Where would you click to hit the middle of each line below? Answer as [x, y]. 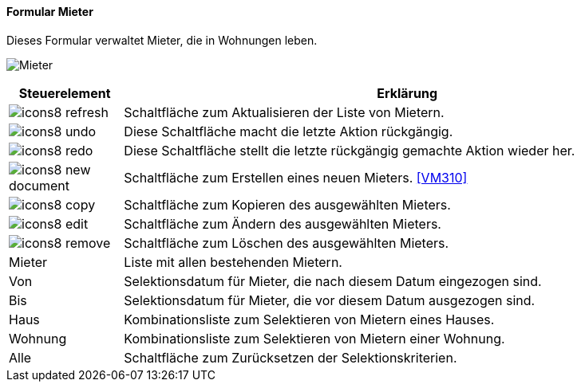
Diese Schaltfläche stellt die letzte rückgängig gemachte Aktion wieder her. [350, 150]
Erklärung [407, 93]
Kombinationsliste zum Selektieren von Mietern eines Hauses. [309, 319]
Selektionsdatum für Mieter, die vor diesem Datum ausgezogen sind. [330, 300]
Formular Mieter [50, 12]
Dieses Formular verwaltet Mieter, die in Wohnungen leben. [162, 40]
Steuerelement [65, 93]
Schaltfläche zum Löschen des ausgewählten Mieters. [287, 243]
